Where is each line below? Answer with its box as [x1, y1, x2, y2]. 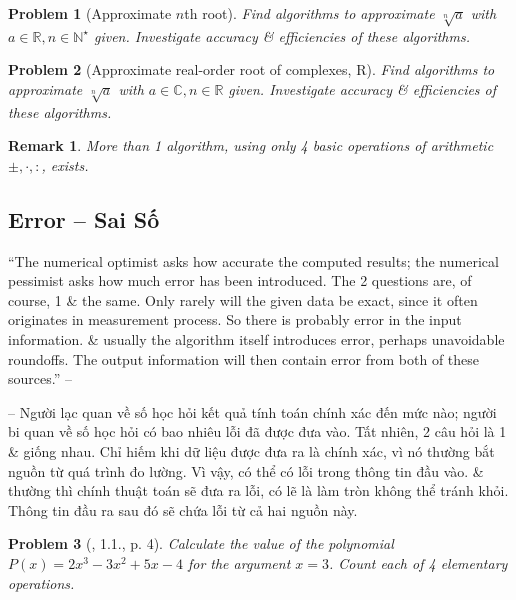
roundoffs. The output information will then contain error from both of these [8, 348, 480, 369]
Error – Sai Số [8, 203, 160, 234]
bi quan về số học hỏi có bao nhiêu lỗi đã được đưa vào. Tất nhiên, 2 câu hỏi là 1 [8, 421, 507, 442]
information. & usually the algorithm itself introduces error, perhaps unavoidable [8, 329, 505, 350]
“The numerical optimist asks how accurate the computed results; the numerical [8, 250, 499, 271]
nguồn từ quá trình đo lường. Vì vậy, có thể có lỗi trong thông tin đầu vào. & [8, 460, 484, 481]
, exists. [41, 154, 89, 175]
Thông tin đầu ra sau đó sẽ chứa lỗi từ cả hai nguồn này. [8, 499, 358, 520]
